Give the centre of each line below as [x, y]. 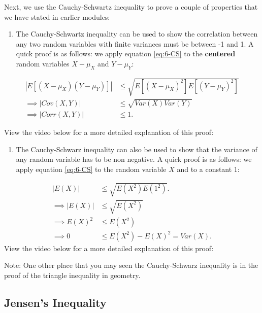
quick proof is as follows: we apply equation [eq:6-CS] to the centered [126, 54]
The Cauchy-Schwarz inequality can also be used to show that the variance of [137, 149]
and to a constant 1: [208, 169]
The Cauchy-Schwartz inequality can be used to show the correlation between [137, 34]
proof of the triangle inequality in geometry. [72, 275]
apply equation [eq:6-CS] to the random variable [91, 169]
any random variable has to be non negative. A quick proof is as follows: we [134, 159]
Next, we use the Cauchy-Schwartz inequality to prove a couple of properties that [131, 7]
